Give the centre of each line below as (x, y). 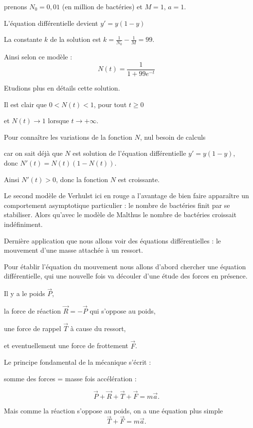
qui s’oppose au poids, (123, 311)
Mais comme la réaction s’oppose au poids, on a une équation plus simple (114, 410)
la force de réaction (33, 311)
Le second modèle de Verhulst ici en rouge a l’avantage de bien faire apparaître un (126, 195)
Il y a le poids (25, 293)
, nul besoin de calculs (173, 137)
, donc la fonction (82, 179)
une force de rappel (33, 328)
